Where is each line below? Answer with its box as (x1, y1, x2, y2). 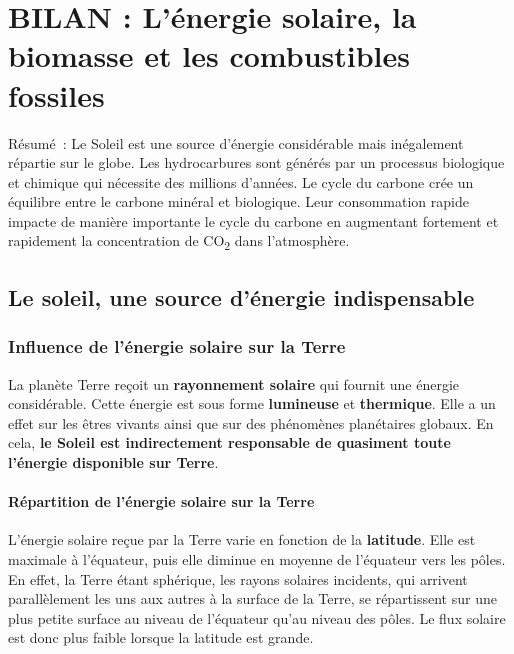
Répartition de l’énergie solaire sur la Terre (8, 491, 315, 512)
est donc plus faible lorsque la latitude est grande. (8, 627, 314, 648)
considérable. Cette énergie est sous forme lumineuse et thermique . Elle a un (8, 393, 496, 414)
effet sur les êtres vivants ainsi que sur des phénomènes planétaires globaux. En (8, 412, 494, 433)
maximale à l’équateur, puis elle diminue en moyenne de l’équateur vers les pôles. (8, 548, 506, 569)
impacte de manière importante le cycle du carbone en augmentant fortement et (8, 210, 499, 231)
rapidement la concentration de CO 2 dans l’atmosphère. (8, 230, 350, 254)
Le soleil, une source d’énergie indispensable (8, 281, 475, 312)
